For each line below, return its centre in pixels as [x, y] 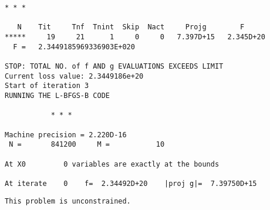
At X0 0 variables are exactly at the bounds [112, 164]
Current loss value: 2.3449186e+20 [74, 76]
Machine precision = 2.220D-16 [66, 135]
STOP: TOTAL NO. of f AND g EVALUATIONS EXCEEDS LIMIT [114, 66]
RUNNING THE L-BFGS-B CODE [57, 95]
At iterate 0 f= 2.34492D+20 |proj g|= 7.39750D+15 [131, 183]
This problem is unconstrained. [68, 201]
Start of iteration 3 [47, 86]
